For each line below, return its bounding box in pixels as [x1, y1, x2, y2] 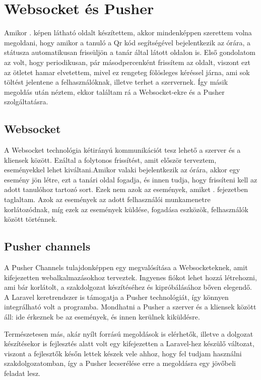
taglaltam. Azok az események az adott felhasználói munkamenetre [4, 194, 211, 205]
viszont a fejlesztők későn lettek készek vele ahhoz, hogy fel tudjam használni [4, 348, 242, 358]
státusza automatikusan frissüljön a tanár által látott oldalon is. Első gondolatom [4, 47, 256, 57]
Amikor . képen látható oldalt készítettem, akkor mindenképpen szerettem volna [4, 27, 252, 38]
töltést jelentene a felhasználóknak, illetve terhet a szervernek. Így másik [4, 77, 228, 87]
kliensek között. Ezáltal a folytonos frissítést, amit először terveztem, [4, 154, 217, 165]
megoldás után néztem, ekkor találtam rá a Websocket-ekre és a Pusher [4, 86, 225, 97]
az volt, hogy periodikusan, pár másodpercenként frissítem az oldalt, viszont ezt [4, 56, 250, 67]
